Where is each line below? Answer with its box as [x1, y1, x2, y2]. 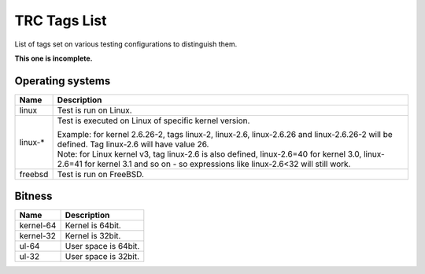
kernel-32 [19, 231, 57, 242]
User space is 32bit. [65, 251, 140, 262]
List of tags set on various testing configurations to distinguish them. [14, 39, 238, 49]
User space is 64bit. [65, 241, 140, 252]
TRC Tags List [14, 12, 107, 29]
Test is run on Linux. [57, 105, 133, 116]
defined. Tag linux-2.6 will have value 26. [57, 139, 209, 150]
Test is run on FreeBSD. [57, 168, 145, 180]
